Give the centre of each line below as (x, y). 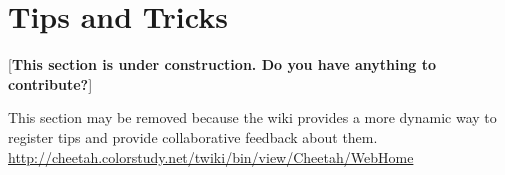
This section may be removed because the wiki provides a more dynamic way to (252, 117)
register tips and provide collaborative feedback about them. (193, 136)
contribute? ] (50, 83)
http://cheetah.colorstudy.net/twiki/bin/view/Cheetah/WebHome (211, 156)
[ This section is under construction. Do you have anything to (222, 64)
